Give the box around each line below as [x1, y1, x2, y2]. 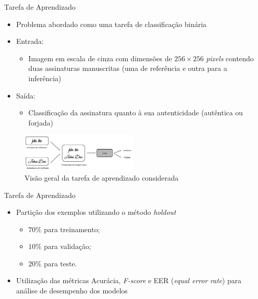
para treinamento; [43, 223, 100, 234]
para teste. [43, 258, 77, 268]
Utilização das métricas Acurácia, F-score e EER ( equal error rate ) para [16, 275, 242, 286]
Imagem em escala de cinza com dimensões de [28, 53, 172, 63]
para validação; [43, 241, 91, 252]
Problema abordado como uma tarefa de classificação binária [16, 18, 207, 29]
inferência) [28, 72, 61, 83]
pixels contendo [206, 53, 254, 63]
